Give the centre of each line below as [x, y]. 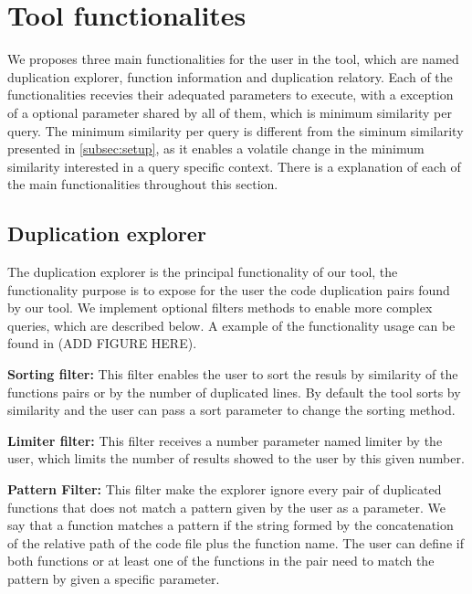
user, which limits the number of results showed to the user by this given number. [236, 458]
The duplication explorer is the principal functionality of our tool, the [203, 272]
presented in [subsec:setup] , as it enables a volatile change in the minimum [216, 148]
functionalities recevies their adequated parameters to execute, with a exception [231, 95]
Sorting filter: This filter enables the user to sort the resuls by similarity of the [233, 374]
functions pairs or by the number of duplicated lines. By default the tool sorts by [234, 392]
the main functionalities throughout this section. [143, 184]
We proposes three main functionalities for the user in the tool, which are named [233, 59]
